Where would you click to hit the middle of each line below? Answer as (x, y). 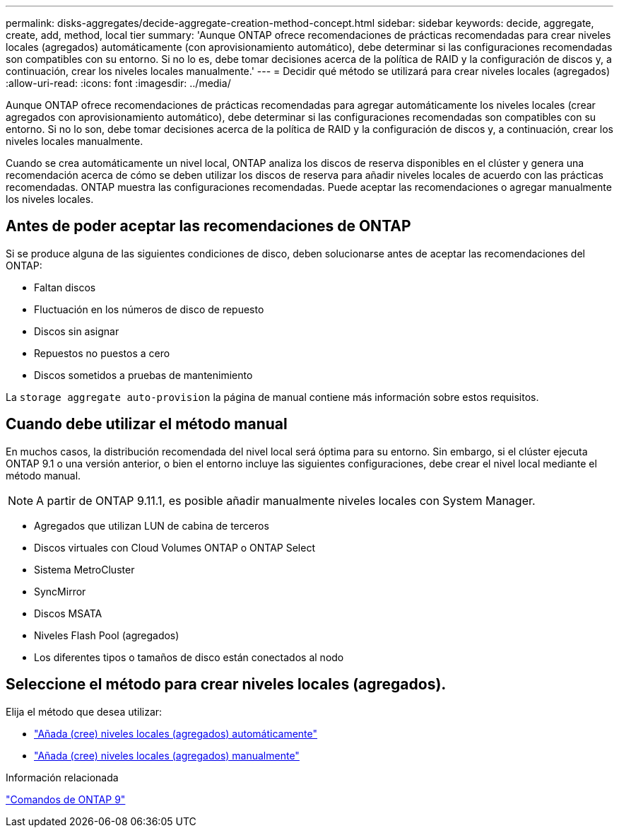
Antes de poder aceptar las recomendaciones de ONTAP (208, 226)
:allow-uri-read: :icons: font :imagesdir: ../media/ (118, 83)
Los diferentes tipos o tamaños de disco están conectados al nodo (189, 657)
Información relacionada (62, 777)
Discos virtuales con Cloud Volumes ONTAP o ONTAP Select (175, 547)
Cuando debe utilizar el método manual (147, 424)
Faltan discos (65, 287)
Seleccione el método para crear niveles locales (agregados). (226, 685)
